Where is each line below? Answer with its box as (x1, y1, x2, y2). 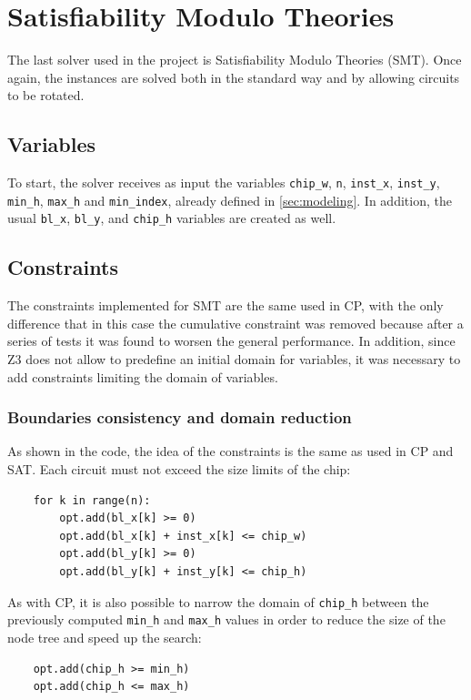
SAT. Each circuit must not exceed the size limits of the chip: (7, 460, 351, 479)
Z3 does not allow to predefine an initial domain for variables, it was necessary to (7, 350, 461, 369)
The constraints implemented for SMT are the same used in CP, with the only (7, 296, 444, 315)
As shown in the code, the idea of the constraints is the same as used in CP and (7, 441, 454, 461)
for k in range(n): (33, 493, 151, 507)
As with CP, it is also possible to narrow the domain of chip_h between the (7, 592, 429, 611)
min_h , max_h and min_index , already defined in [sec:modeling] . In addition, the (7, 190, 452, 209)
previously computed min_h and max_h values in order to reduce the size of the (7, 610, 446, 629)
